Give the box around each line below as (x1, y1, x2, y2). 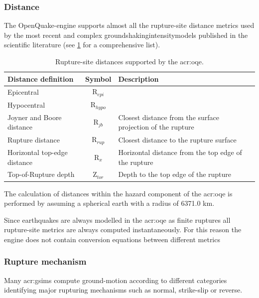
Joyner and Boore (7, 112, 62, 122)
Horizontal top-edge (7, 147, 68, 157)
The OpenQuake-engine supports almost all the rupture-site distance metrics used (4, 20, 255, 30)
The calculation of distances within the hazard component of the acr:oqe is (4, 188, 233, 198)
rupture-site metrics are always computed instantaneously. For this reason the (4, 224, 242, 235)
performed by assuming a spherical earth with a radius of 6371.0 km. (4, 198, 215, 208)
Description (118, 73, 159, 84)
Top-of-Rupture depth (7, 169, 75, 179)
